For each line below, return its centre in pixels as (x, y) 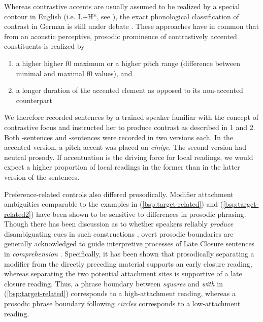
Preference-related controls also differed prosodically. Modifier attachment (119, 194)
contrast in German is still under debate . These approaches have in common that (131, 26)
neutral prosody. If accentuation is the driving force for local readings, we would (129, 157)
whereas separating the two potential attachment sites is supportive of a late (123, 273)
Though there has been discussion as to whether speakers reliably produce (119, 224)
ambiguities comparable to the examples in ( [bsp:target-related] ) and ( (114, 204)
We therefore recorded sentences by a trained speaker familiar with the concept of (131, 117)
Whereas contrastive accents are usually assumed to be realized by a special (122, 6)
